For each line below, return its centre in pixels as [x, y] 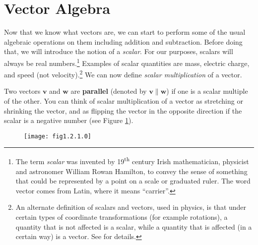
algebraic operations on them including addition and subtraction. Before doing [123, 41]
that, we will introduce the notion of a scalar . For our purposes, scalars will [119, 51]
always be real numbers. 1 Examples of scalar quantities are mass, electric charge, [127, 62]
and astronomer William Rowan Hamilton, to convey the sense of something [131, 171]
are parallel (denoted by [109, 91]
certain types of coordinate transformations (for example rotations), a [122, 217]
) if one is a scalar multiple [207, 91]
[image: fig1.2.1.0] [58, 136]
